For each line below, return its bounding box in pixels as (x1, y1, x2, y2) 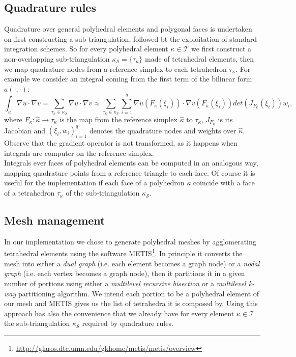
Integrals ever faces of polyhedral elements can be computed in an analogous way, (4, 157, 258, 168)
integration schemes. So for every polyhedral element (4, 43, 168, 54)
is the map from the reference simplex (60, 114, 177, 124)
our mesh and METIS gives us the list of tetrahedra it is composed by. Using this (4, 298, 258, 309)
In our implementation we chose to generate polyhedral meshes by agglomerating (4, 236, 256, 246)
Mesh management (4, 212, 105, 228)
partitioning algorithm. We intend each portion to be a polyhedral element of (18, 288, 259, 298)
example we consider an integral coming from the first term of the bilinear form (4, 73, 252, 84)
